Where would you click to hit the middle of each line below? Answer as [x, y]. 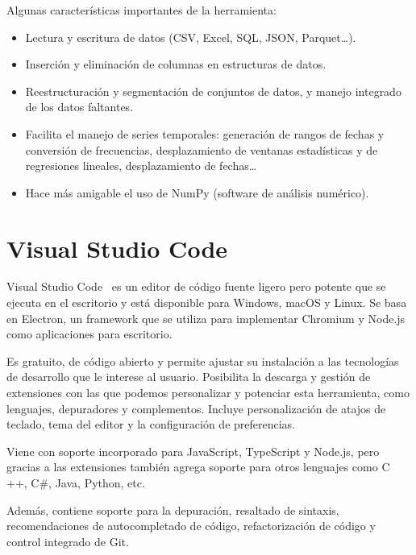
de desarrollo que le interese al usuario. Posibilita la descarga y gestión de [189, 377]
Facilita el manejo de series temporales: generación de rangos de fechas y [205, 133]
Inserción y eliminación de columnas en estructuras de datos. [176, 64]
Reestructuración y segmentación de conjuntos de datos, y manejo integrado [213, 91]
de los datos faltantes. [79, 107]
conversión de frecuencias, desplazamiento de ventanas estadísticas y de [202, 149]
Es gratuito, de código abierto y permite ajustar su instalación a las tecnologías [203, 360]
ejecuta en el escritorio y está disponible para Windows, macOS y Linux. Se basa [207, 302]
